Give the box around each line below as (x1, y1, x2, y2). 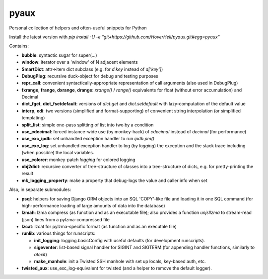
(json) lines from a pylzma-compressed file (21, 216, 110, 222)
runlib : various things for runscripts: (21, 230, 96, 236)
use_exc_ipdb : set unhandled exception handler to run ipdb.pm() (21, 136, 155, 142)
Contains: (9, 43, 29, 49)
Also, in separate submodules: (9, 186, 71, 192)
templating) (21, 115, 45, 121)
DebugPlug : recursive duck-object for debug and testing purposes (21, 73, 158, 79)
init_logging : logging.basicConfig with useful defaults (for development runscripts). (34, 237, 205, 243)
